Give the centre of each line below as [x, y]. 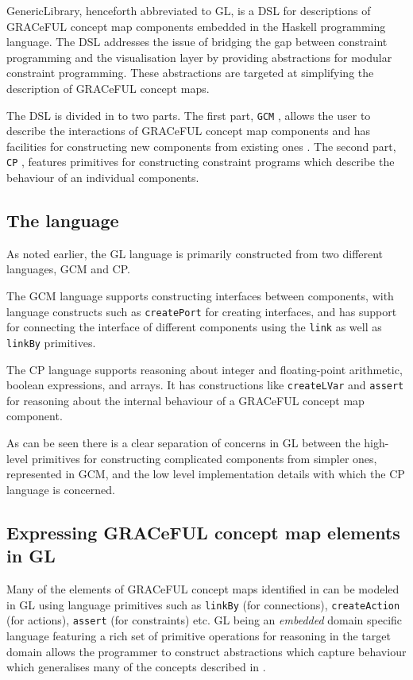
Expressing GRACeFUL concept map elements [203, 532]
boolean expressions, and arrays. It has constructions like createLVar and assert [205, 385]
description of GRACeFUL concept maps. [108, 88]
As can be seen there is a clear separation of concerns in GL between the [183, 443]
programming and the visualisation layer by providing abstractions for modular [199, 57]
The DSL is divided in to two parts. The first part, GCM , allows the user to [189, 115]
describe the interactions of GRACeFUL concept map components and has [188, 131]
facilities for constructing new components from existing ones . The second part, [201, 146]
